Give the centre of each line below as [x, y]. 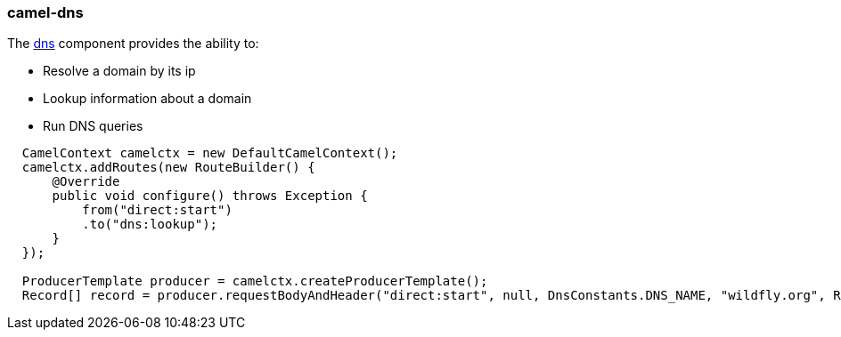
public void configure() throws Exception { [210, 196]
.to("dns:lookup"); [150, 225]
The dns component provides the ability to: [133, 44]
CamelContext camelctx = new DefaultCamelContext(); [210, 153]
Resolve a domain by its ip [119, 71]
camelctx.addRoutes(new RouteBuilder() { [168, 168]
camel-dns [45, 12]
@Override [86, 182]
